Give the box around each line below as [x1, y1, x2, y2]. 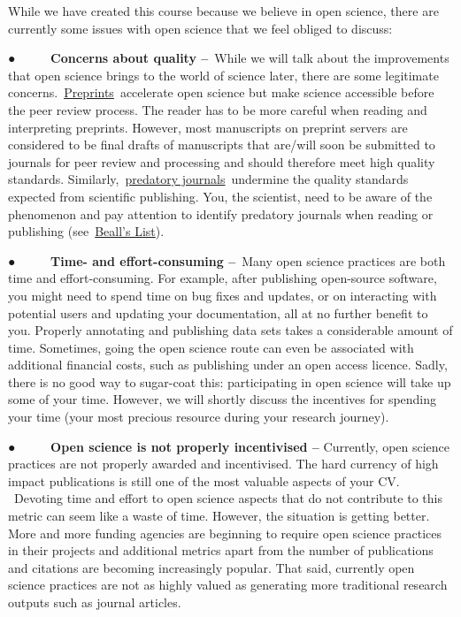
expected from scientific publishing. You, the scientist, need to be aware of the [8, 187, 433, 205]
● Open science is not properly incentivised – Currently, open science [8, 437, 450, 455]
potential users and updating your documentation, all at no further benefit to [8, 303, 428, 322]
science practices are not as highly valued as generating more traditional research [8, 575, 448, 594]
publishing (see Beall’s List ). [8, 222, 165, 240]
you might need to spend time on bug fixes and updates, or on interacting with [8, 286, 437, 304]
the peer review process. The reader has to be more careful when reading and [8, 100, 427, 118]
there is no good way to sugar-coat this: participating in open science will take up [8, 372, 451, 391]
